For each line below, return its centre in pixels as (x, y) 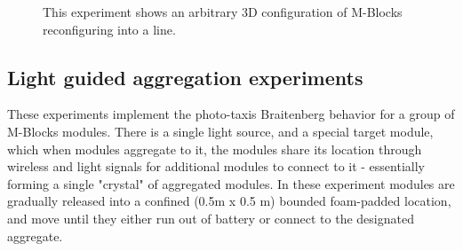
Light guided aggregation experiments (185, 77)
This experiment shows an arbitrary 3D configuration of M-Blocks (223, 12)
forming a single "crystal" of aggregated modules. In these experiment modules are (231, 183)
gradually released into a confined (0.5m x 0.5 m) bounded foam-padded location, (229, 201)
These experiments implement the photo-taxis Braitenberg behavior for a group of (231, 114)
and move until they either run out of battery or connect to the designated (211, 218)
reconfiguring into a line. (109, 29)
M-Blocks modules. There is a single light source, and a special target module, (220, 131)
